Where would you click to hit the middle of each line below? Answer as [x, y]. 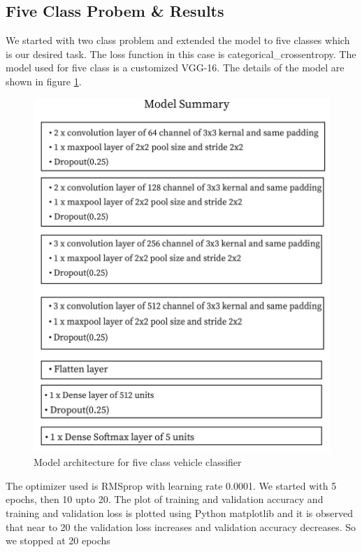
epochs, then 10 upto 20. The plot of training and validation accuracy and [165, 499]
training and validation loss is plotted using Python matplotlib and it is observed [180, 512]
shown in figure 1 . [44, 81]
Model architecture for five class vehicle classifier [138, 462]
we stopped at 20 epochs [58, 540]
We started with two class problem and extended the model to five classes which [178, 40]
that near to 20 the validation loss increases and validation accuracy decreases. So [181, 526]
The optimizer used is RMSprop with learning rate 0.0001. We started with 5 [171, 485]
